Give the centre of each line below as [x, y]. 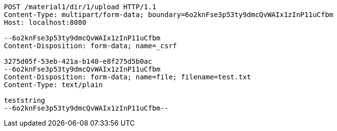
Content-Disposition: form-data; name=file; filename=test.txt [127, 77]
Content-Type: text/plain [53, 85]
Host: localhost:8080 [45, 22]
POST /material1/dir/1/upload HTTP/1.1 [80, 7]
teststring [25, 100]
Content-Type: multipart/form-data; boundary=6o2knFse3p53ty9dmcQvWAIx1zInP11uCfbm [169, 15]
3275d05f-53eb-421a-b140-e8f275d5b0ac [78, 61]
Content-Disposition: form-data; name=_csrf [91, 46]
